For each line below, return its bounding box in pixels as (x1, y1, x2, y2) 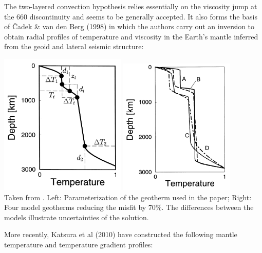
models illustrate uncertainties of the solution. (4, 212, 149, 222)
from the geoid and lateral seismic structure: (4, 41, 144, 52)
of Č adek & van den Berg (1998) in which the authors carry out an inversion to (4, 21, 255, 32)
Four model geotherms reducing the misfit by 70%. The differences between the (4, 202, 254, 213)
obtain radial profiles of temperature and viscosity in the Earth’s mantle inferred (4, 31, 258, 41)
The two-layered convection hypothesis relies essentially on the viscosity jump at (4, 1, 257, 11)
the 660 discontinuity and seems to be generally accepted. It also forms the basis (4, 11, 257, 22)
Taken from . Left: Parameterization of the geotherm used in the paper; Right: (4, 192, 252, 202)
